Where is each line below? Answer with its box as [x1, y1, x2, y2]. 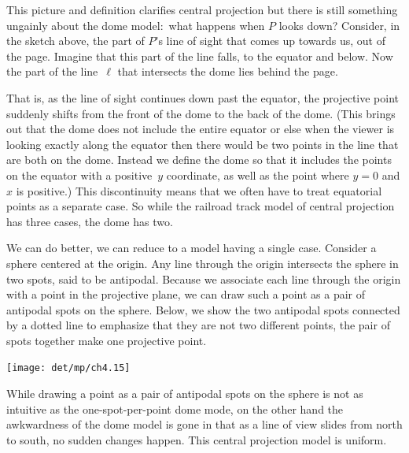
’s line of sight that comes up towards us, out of [155, 32, 386, 49]
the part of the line [6, 63, 98, 80]
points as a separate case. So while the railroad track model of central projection [6, 198, 395, 214]
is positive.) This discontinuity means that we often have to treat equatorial [16, 182, 382, 199]
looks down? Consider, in [278, 17, 400, 33]
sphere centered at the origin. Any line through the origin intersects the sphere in [6, 254, 399, 271]
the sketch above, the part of [6, 32, 145, 49]
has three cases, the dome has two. [6, 213, 173, 229]
